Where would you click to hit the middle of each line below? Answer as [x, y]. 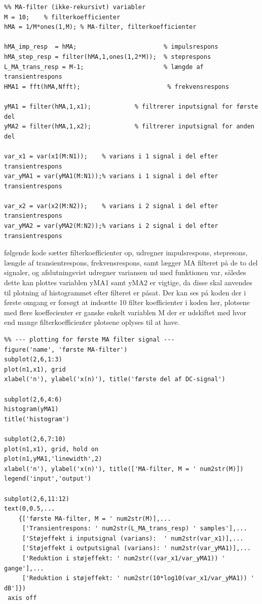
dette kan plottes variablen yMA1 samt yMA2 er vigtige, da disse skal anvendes [128, 282]
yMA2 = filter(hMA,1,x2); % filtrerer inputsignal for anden [129, 127]
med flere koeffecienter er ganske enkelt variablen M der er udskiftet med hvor [125, 312]
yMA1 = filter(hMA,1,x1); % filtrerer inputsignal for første [131, 106]
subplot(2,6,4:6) [33, 399]
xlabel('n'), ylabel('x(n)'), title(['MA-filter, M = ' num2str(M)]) [124, 469]
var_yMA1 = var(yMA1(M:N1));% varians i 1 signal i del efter [111, 176]
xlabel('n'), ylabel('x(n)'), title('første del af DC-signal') [115, 379]
